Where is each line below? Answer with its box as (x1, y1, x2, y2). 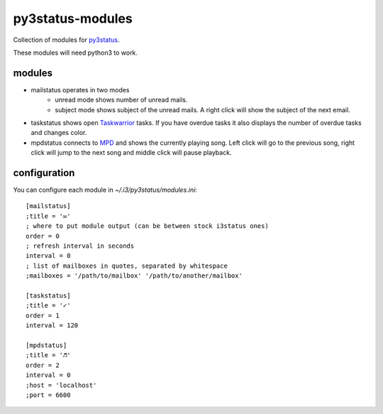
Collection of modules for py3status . (13, 36, 120, 44)
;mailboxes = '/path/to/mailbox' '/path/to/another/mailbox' (26, 272, 243, 280)
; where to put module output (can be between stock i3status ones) (26, 222, 269, 230)
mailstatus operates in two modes (30, 85, 130, 94)
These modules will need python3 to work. (13, 48, 138, 57)
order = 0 (26, 231, 60, 240)
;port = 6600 (26, 391, 71, 399)
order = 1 (26, 311, 60, 320)
